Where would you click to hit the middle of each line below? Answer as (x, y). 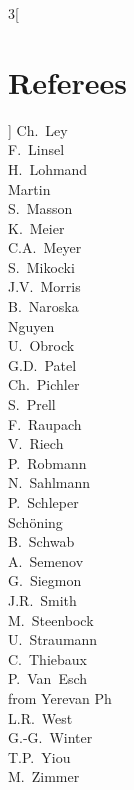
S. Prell (32, 404)
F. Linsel (36, 149)
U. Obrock (41, 345)
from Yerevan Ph (60, 697)
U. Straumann (53, 639)
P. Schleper (43, 502)
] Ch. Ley (38, 129)
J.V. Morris (44, 286)
